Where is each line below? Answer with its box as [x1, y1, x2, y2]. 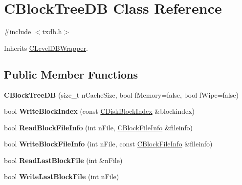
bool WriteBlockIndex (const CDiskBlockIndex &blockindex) [4, 106, 195, 116]
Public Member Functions [4, 66, 138, 82]
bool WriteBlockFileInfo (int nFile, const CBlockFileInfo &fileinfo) [4, 139, 213, 149]
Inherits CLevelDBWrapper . [4, 42, 88, 53]
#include [4, 26, 31, 37]
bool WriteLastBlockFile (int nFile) [4, 171, 119, 182]
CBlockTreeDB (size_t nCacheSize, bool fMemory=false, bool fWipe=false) [4, 89, 239, 100]
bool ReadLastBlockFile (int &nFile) [4, 155, 123, 165]
